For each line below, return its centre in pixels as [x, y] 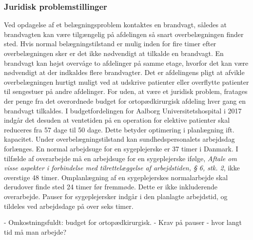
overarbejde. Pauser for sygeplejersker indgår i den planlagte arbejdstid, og [116, 196]
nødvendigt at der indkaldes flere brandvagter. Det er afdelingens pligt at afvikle [124, 72]
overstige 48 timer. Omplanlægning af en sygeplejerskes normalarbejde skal [116, 177]
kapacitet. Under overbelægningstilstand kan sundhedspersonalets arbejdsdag [119, 139]
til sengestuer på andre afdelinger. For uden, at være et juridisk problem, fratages [126, 91]
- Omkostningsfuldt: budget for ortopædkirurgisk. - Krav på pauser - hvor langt [123, 222]
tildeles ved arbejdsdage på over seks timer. [69, 206]
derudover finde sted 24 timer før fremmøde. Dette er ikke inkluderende [111, 187]
